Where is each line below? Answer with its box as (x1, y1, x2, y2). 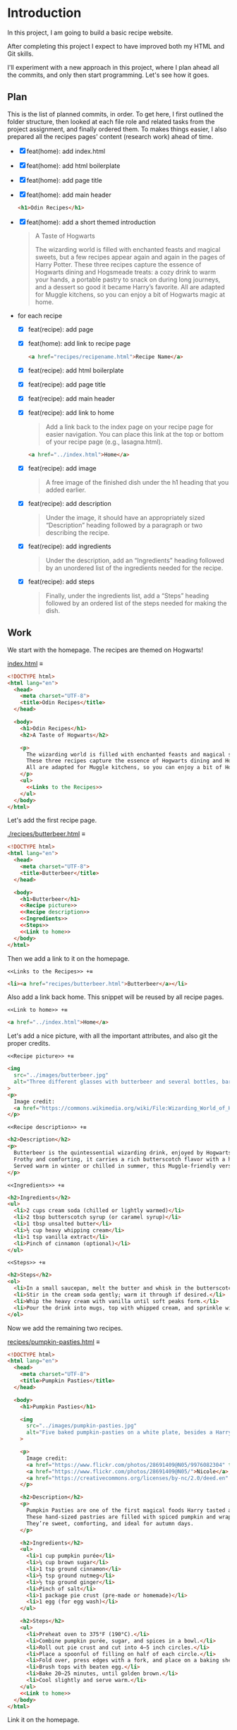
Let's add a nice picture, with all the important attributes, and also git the (7, 1032, 219, 1040)
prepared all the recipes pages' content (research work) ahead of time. (7, 132, 214, 140)
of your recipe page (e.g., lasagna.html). (45, 437, 163, 446)
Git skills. (7, 49, 34, 58)
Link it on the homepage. (7, 1716, 80, 1724)
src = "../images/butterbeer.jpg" (13, 1072, 109, 1079)
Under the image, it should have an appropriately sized (45, 513, 205, 521)
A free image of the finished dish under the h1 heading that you (45, 478, 229, 486)
